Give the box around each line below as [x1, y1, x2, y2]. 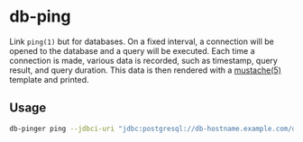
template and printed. [9, 74, 89, 84]
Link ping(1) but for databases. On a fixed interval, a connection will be [9, 36, 275, 47]
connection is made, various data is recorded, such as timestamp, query [9, 55, 278, 66]
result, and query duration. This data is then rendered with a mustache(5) [9, 65, 282, 75]
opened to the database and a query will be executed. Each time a [9, 45, 255, 56]
